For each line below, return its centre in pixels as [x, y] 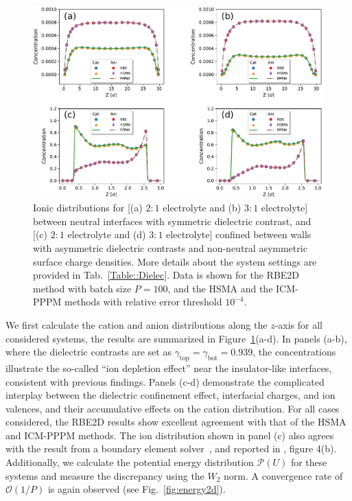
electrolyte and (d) [107, 234]
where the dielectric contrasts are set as [89, 352]
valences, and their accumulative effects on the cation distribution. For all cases [173, 408]
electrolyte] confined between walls [239, 234]
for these [309, 462]
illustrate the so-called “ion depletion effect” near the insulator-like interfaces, [169, 368]
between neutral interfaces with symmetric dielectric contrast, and [172, 221]
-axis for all [298, 324]
